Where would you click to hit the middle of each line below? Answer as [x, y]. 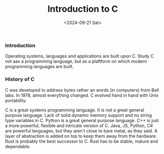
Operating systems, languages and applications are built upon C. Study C [80, 56]
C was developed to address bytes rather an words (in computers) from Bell [82, 90]
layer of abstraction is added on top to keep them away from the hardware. [81, 136]
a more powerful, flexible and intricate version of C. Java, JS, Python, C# [79, 126]
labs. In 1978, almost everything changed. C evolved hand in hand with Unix [82, 95]
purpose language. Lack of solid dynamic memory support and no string [79, 115]
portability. [16, 100]
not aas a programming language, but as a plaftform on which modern [76, 61]
